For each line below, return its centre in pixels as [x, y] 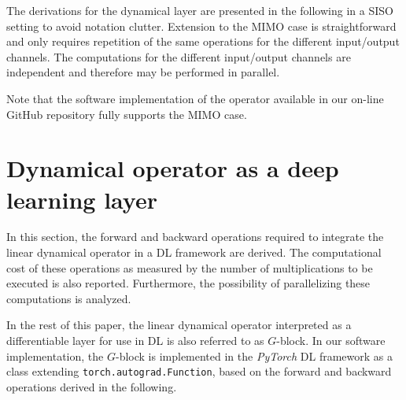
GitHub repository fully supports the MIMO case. [127, 114]
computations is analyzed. [69, 298]
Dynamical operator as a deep [173, 168]
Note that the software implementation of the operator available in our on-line [195, 98]
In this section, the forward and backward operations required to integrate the [195, 237]
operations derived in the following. [92, 386]
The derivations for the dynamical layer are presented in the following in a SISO [200, 10]
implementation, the [55, 356]
